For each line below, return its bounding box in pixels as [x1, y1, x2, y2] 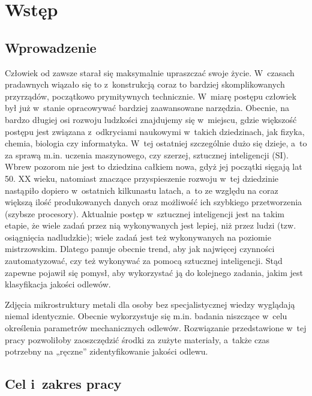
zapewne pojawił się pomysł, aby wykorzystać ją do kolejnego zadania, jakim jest [5, 266, 304, 278]
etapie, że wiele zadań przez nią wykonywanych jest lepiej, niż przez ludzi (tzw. [5, 219, 296, 232]
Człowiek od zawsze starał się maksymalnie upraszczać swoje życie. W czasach [5, 66, 295, 79]
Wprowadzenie [5, 38, 97, 56]
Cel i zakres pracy [5, 374, 122, 393]
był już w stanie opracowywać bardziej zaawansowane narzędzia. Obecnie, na [5, 101, 289, 114]
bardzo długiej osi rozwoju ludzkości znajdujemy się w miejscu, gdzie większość [5, 113, 297, 125]
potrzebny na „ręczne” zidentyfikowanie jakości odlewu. [5, 345, 208, 358]
